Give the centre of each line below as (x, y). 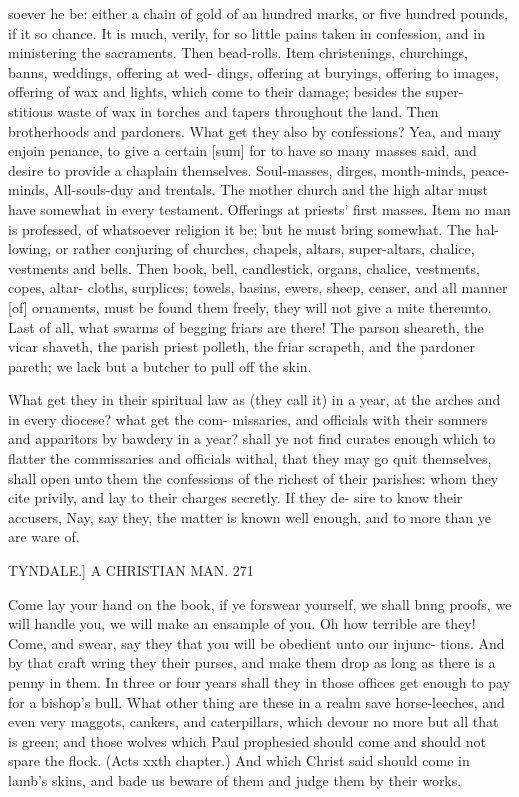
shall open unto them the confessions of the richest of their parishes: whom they (253, 477)
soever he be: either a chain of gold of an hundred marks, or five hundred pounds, (258, 13)
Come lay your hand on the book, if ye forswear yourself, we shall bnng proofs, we (260, 603)
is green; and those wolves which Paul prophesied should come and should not (247, 740)
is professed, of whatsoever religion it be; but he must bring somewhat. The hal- (253, 228)
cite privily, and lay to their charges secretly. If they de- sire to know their (235, 497)
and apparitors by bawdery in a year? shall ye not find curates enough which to (252, 438)
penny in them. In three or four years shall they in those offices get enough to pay (259, 682)
